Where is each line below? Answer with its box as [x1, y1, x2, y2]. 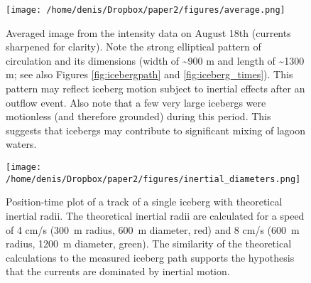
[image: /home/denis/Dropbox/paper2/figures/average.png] [6, 5, 285, 15]
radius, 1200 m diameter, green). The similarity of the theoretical [6, 236, 292, 251]
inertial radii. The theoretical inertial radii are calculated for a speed [6, 208, 305, 223]
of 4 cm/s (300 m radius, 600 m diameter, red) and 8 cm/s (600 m [6, 222, 300, 237]
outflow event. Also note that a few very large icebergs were [6, 95, 266, 110]
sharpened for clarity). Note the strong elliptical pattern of [6, 39, 261, 54]
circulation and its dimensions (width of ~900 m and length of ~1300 [6, 53, 305, 68]
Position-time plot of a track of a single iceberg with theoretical [6, 194, 283, 209]
